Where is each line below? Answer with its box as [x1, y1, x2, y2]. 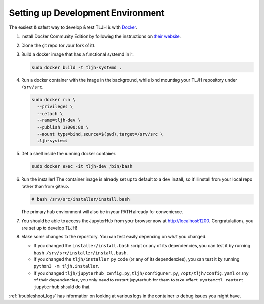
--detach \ [37, 111, 63, 116]
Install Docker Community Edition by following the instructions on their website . [21, 33, 181, 39]
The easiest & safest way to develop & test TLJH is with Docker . [9, 24, 138, 30]
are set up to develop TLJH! [21, 225, 78, 231]
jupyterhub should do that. [33, 284, 91, 290]
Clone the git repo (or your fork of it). [21, 42, 96, 48]
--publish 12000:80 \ [37, 124, 89, 130]
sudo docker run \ [31, 97, 76, 103]
